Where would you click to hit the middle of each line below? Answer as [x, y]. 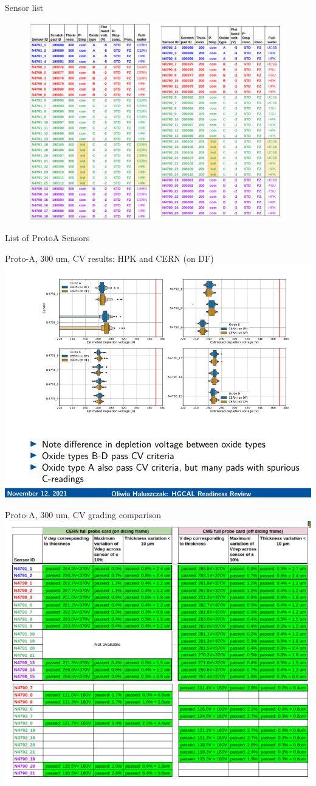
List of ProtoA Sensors [47, 238]
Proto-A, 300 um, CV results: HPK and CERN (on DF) [109, 258]
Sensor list [24, 7]
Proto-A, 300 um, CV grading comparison [83, 515]
